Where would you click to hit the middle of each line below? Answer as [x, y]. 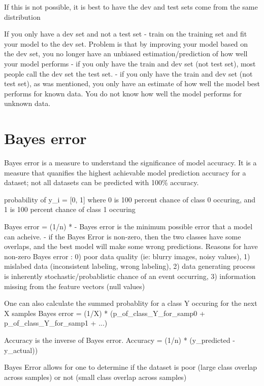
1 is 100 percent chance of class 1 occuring [70, 209]
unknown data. [27, 103]
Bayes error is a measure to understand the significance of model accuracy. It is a [130, 163]
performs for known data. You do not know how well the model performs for [123, 93]
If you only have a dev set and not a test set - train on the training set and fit [126, 34]
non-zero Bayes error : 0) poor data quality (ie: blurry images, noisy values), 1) [127, 256]
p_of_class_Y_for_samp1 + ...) [56, 323]
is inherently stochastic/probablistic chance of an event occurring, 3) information [130, 276]
